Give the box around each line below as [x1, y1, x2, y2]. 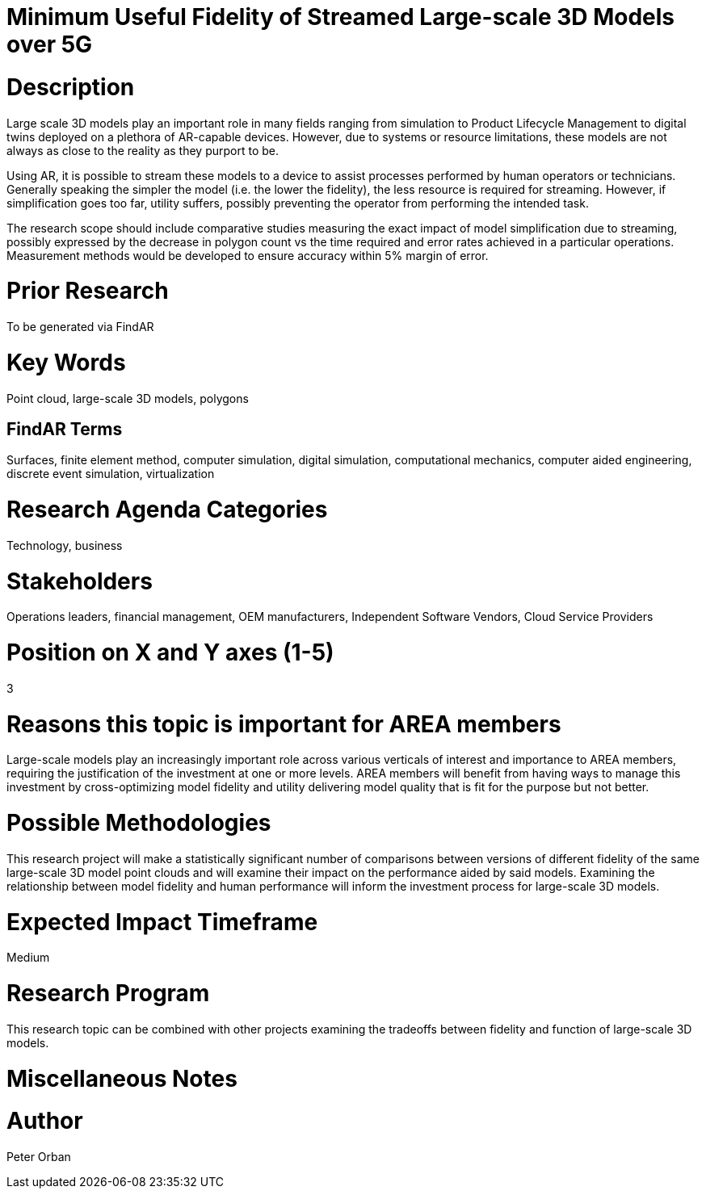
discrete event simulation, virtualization [6, 467, 215, 481]
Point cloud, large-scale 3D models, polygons [6, 391, 249, 405]
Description [6, 73, 135, 101]
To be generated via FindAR [6, 320, 154, 333]
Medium [6, 950, 50, 965]
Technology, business [6, 538, 123, 552]
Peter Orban [6, 1150, 71, 1164]
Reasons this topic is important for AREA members [6, 710, 561, 738]
